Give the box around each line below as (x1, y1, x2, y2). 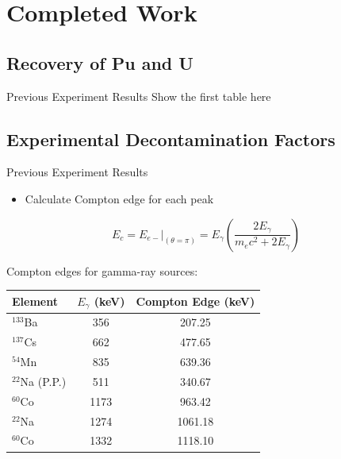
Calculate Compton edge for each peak (25, 190, 214, 206)
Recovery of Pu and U (6, 50, 193, 75)
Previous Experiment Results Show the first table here (6, 87, 271, 104)
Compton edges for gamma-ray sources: (6, 262, 198, 279)
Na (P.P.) (20, 372, 67, 389)
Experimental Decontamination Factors (6, 126, 335, 151)
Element (12, 293, 58, 310)
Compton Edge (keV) (136, 293, 255, 310)
